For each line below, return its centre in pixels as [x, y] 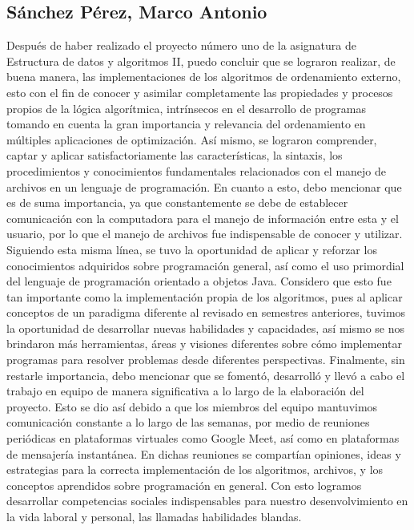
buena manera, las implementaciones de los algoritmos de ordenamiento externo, [204, 77]
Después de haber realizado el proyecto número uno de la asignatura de [181, 45]
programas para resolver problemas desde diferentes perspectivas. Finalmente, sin [206, 360]
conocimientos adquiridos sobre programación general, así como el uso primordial [205, 265]
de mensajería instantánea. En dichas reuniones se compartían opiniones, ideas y [204, 453]
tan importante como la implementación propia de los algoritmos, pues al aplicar [205, 296]
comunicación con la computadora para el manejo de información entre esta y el [203, 218]
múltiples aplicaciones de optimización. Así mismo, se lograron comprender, [192, 139]
